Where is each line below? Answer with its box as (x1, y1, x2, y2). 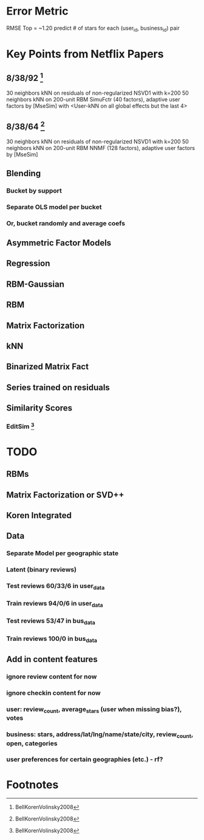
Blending (6, 168, 41, 179)
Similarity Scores (6, 403, 73, 414)
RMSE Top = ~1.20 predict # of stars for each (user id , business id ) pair (6, 24, 180, 33)
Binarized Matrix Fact (6, 361, 89, 372)
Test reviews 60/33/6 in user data (6, 582, 105, 592)
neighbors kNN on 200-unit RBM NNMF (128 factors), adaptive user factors (6, 144, 195, 151)
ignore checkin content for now (6, 689, 101, 697)
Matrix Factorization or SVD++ (6, 490, 124, 500)
